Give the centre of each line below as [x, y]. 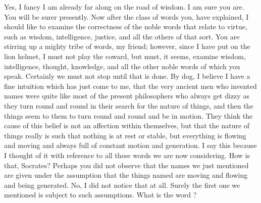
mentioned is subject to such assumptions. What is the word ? [100, 195]
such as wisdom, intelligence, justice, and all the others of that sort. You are [122, 36]
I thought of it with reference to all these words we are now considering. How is [127, 155]
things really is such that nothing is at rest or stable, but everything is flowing [125, 135]
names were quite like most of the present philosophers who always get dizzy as [127, 96]
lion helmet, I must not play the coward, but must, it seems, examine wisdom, [125, 56]
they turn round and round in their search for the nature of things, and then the [129, 105]
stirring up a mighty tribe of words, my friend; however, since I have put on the [127, 46]
